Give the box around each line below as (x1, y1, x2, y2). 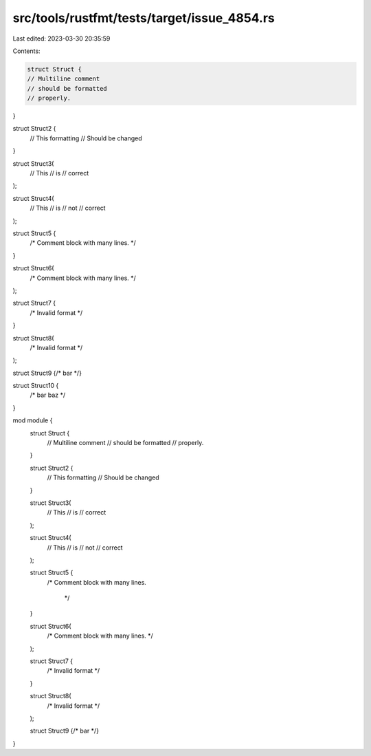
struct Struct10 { (12, 382, 59, 390)
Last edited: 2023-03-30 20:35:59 (12, 34, 111, 43)
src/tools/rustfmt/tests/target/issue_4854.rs (12, 10, 275, 25)
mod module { (12, 416, 53, 424)
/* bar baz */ (30, 391, 66, 399)
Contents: (12, 47, 41, 55)
